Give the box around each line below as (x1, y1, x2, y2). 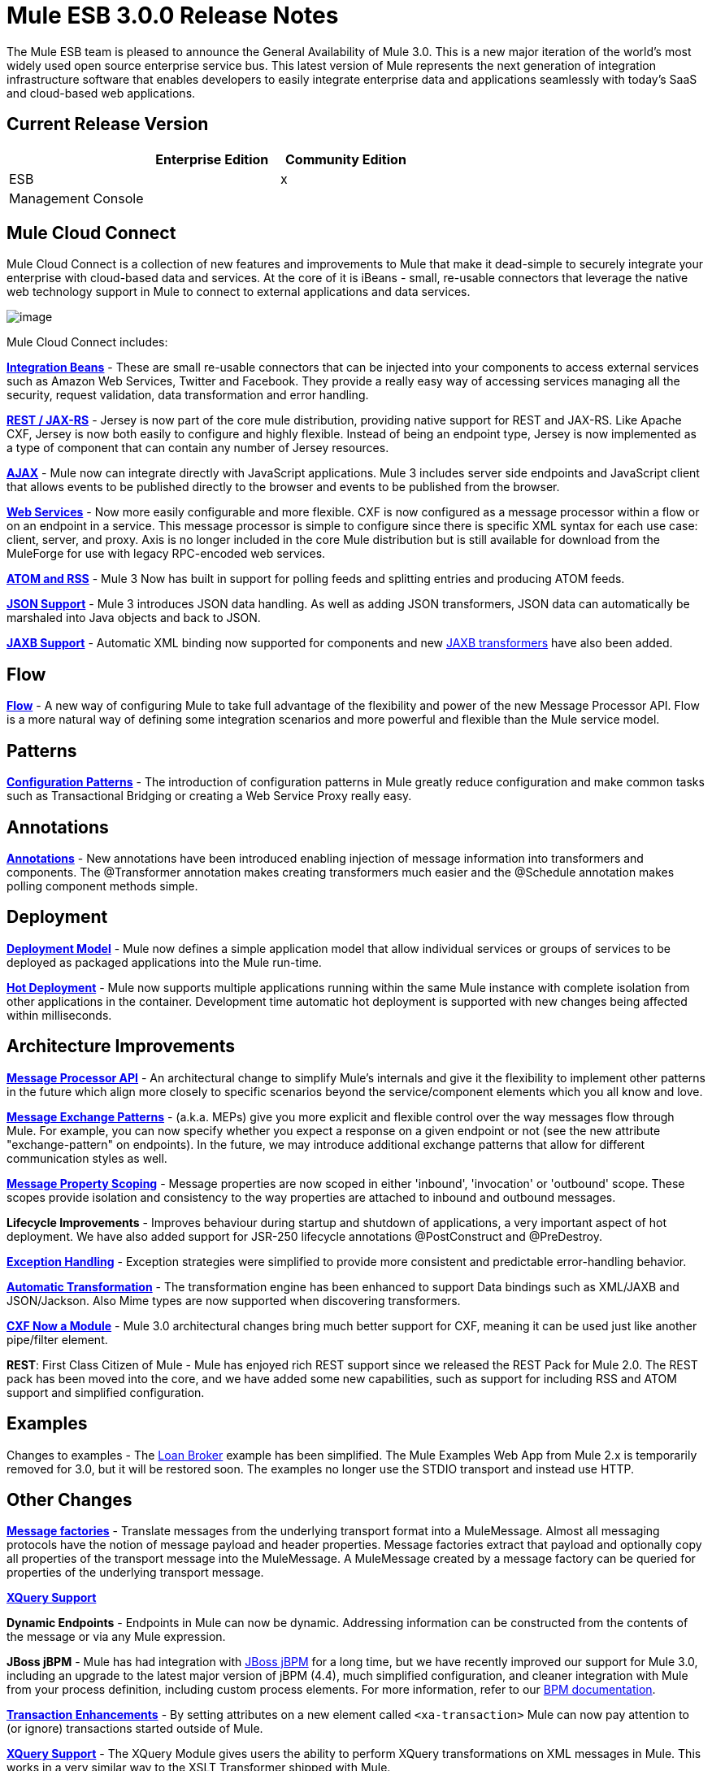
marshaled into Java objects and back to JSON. (7, 611, 261, 625)
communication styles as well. (7, 1151, 167, 1165)
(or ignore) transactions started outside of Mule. (7, 1721, 263, 1736)
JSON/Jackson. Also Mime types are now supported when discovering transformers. (7, 1293, 461, 1308)
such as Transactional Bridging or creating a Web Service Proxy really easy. (7, 789, 412, 803)
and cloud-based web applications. (7, 85, 196, 100)
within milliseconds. (7, 1007, 112, 1022)
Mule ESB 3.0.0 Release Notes (7, 2, 339, 29)
